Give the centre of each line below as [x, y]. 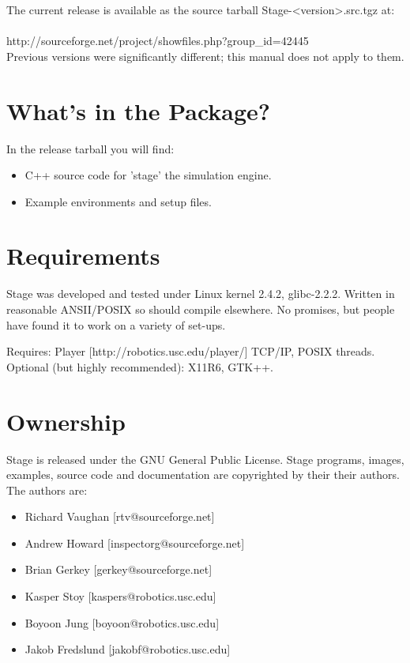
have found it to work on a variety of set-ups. [116, 324]
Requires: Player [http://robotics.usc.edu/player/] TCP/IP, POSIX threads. [191, 351]
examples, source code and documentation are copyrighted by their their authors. [203, 475]
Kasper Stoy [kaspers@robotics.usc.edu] [120, 596]
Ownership [66, 421]
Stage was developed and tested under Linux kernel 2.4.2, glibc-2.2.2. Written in [201, 294]
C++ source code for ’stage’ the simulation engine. [148, 175]
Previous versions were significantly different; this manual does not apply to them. [205, 56]
